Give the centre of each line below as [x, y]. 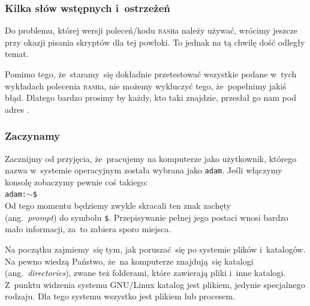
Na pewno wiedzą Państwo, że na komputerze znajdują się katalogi [129, 261]
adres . [17, 109]
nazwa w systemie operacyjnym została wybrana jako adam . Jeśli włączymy [144, 170]
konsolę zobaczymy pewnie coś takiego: [76, 181]
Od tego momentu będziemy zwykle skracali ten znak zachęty [118, 205]
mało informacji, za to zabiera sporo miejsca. [88, 229]
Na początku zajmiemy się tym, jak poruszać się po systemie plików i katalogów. [155, 249]
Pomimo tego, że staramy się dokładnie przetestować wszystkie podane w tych [151, 74]
